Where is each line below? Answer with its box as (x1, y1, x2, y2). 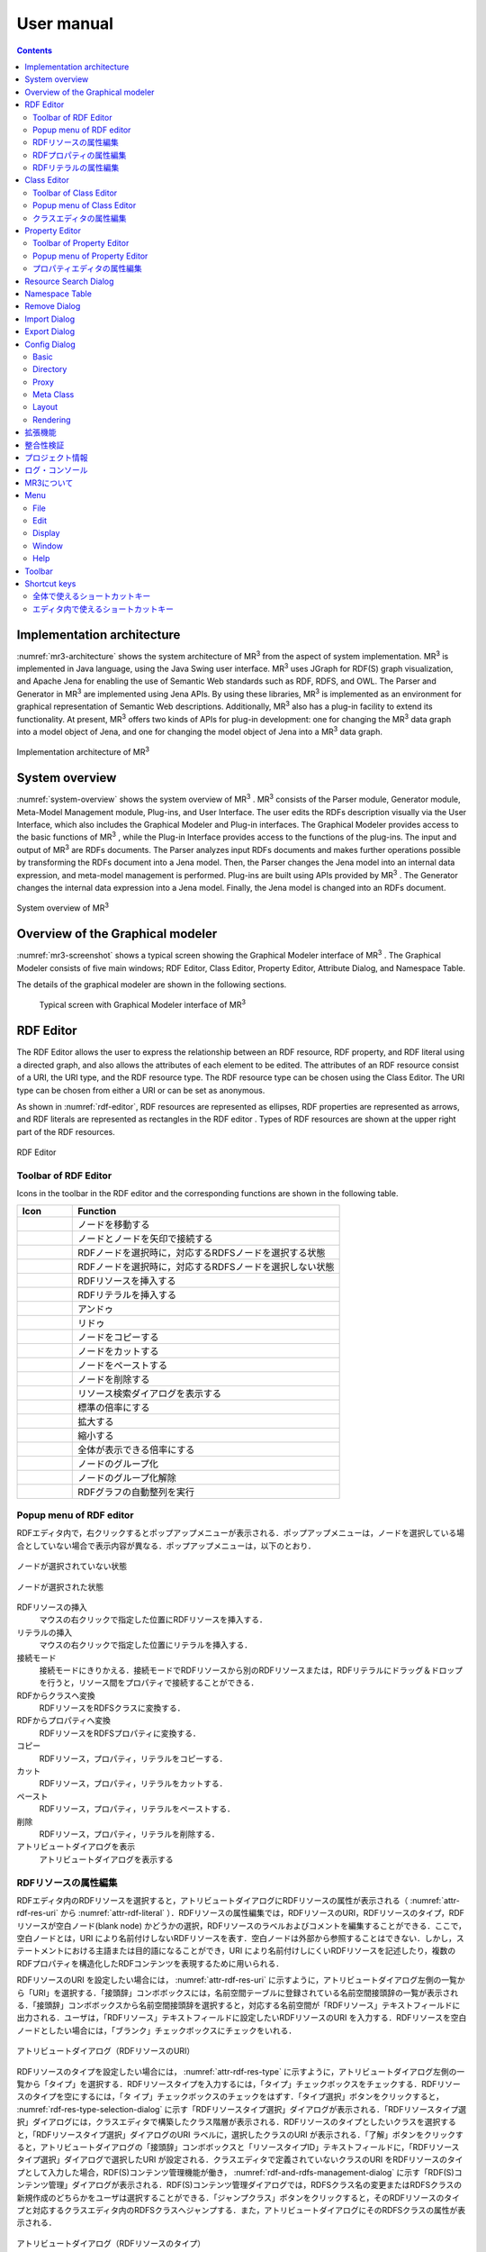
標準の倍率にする (77, 1401, 150, 1413)
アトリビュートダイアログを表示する (39, 1854, 174, 1865)
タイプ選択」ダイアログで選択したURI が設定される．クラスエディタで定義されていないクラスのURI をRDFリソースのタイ (16, 2154, 463, 2166)
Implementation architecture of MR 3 (16, 745, 150, 758)
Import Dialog (24, 313, 76, 324)
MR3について (24, 477, 74, 488)
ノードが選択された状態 (16, 1581, 103, 1592)
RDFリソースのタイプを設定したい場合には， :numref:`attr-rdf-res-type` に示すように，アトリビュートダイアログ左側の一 (16, 2066, 465, 2076)
